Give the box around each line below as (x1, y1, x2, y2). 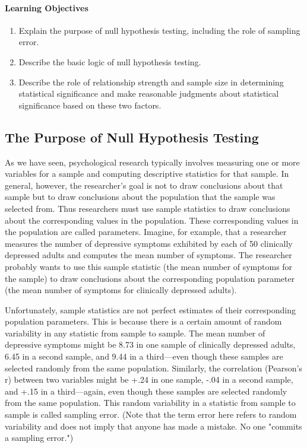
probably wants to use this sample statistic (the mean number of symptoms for (5, 260, 293, 272)
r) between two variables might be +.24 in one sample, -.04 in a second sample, (5, 373, 293, 386)
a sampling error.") (5, 431, 74, 444)
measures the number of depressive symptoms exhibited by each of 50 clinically (5, 237, 293, 249)
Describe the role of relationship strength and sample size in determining (18, 75, 284, 88)
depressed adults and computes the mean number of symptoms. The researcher (5, 249, 292, 261)
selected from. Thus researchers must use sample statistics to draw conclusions (5, 202, 290, 214)
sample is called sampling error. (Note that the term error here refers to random (5, 408, 297, 421)
